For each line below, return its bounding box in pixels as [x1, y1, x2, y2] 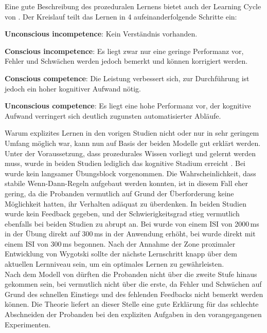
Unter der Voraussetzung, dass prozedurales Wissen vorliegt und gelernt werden [5, 147, 256, 158]
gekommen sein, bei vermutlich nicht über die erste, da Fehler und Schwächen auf [5, 279, 262, 289]
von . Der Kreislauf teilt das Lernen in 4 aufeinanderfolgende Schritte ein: [5, 11, 237, 22]
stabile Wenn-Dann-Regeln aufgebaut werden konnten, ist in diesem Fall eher [5, 178, 248, 189]
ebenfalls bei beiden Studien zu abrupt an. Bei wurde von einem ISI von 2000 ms [5, 218, 259, 229]
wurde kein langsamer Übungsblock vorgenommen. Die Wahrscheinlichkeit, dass [5, 168, 256, 178]
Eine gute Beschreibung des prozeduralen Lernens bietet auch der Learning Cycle [5, 1, 261, 11]
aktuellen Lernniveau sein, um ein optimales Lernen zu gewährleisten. [5, 258, 224, 269]
